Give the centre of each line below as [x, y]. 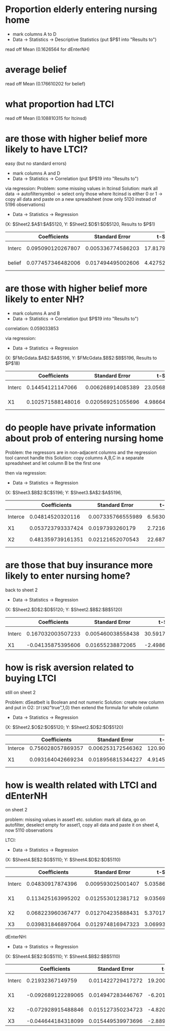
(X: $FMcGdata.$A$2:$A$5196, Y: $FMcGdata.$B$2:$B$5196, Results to [81, 358]
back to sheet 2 [22, 590]
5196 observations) [25, 204]
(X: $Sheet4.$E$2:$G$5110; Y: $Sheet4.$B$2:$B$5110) [63, 957]
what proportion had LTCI [60, 104]
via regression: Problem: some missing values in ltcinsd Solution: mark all [81, 188]
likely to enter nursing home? [68, 576]
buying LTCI [31, 678]
